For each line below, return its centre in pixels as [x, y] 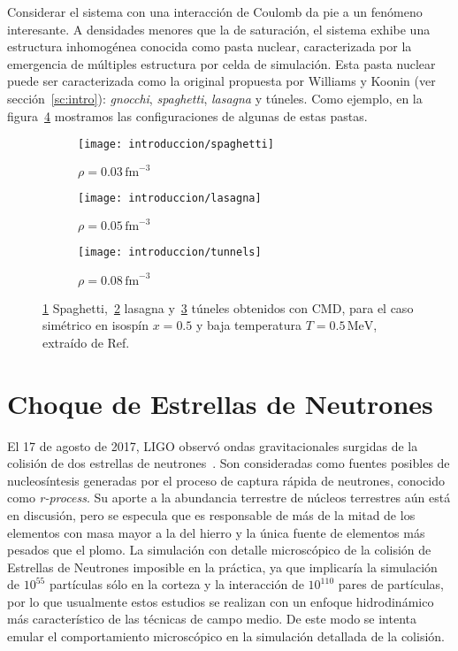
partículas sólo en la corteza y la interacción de [176, 584]
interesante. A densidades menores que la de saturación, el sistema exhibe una [219, 29]
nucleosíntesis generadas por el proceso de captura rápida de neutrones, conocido [226, 480]
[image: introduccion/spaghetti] [176, 145]
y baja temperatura [249, 325]
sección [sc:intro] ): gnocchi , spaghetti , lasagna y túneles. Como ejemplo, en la [215, 98]
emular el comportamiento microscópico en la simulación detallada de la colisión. [226, 636]
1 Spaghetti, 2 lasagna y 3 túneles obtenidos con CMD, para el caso [228, 307]
